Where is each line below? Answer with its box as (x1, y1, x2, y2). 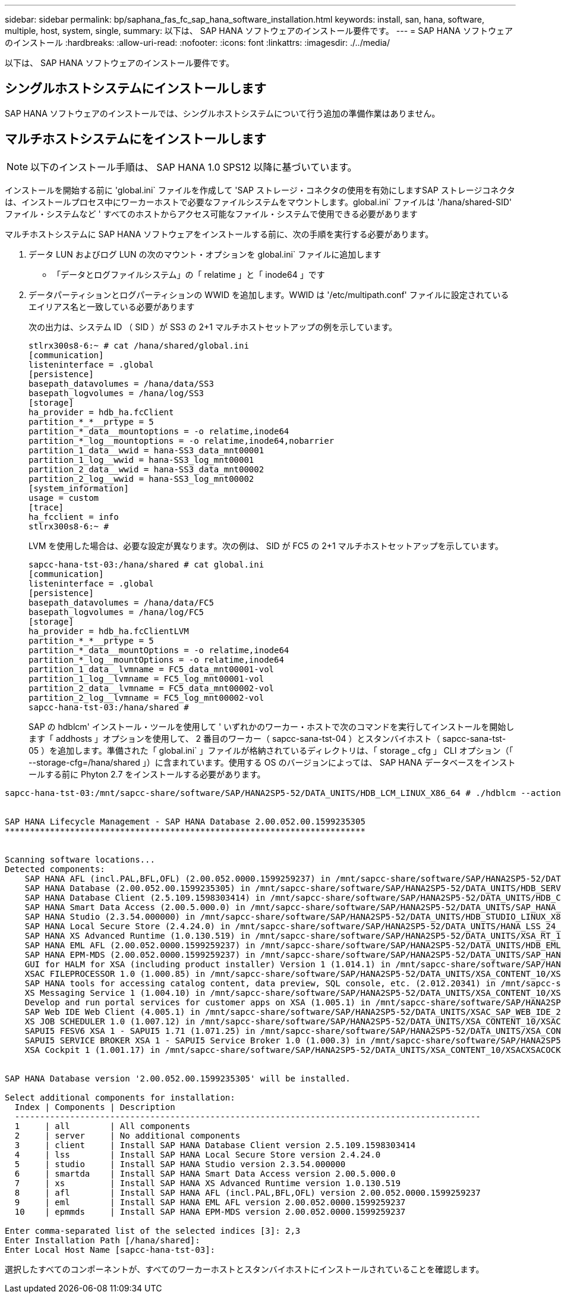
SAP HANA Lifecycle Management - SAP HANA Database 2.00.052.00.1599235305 (5, 816, 365, 826)
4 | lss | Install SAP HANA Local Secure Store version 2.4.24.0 (14, 1149, 381, 1159)
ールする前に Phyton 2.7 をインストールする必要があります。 (29, 769, 266, 779)
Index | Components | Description (14, 1102, 175, 1112)
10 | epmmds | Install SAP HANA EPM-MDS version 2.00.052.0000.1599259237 (14, 1206, 406, 1217)
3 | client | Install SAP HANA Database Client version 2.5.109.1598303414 (14, 1140, 416, 1150)
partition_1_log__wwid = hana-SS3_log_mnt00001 (29, 454, 254, 465)
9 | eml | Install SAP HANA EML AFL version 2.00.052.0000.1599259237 (14, 1197, 406, 1207)
